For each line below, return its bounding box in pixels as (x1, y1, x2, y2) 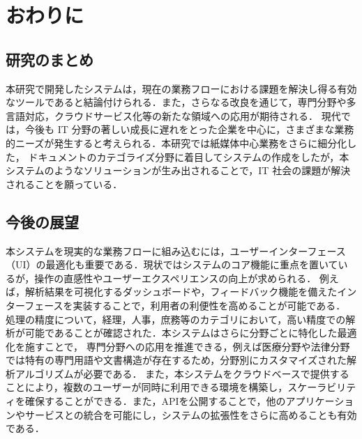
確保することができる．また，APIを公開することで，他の (24, 394, 286, 408)
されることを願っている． (6, 176, 123, 191)
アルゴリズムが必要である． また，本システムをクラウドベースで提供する (15, 366, 349, 380)
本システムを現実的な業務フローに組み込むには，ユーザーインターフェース (6, 243, 346, 258)
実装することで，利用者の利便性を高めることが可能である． (73, 298, 346, 312)
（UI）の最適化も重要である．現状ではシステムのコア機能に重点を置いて (6, 257, 338, 272)
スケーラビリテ (287, 380, 356, 394)
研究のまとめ (6, 48, 93, 70)
